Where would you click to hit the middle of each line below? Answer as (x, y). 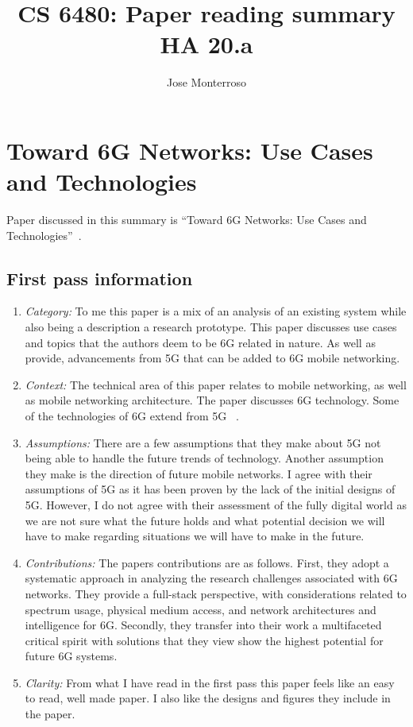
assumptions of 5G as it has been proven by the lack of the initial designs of (210, 489)
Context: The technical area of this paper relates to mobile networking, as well (216, 384)
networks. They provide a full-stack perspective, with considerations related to (216, 593)
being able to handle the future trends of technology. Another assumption (204, 458)
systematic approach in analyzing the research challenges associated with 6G (211, 578)
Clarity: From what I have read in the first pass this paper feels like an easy (210, 682)
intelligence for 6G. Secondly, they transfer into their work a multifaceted (203, 625)
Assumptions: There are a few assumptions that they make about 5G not (203, 442)
